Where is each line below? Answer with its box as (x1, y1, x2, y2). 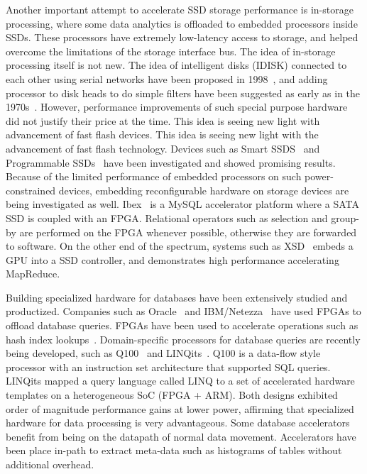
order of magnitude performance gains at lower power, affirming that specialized (6, 401, 354, 416)
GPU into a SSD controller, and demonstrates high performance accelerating (6, 252, 339, 267)
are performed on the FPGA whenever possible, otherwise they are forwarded (19, 224, 357, 239)
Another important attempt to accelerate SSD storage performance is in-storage (6, 2, 354, 16)
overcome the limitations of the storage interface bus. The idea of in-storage (6, 43, 336, 58)
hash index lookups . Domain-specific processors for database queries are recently (6, 331, 361, 346)
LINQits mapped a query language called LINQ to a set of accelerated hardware (6, 373, 355, 388)
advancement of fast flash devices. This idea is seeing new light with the (6, 127, 319, 142)
